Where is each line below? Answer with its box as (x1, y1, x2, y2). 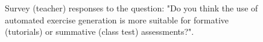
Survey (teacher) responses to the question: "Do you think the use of (5, 2, 258, 14)
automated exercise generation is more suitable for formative (5, 13, 229, 26)
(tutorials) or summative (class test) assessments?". (5, 25, 194, 38)
